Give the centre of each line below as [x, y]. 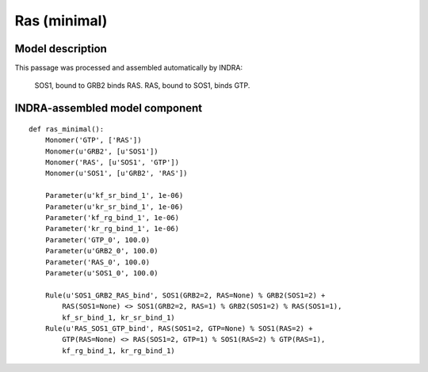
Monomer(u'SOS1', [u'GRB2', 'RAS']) [116, 173]
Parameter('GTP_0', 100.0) [97, 240]
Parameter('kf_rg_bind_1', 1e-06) [112, 217]
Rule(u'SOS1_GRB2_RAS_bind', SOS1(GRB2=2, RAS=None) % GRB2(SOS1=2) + [185, 295]
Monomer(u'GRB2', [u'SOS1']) [101, 151]
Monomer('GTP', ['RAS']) [93, 140]
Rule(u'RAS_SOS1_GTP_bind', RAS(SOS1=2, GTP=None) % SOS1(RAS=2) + [179, 328]
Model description [61, 49]
